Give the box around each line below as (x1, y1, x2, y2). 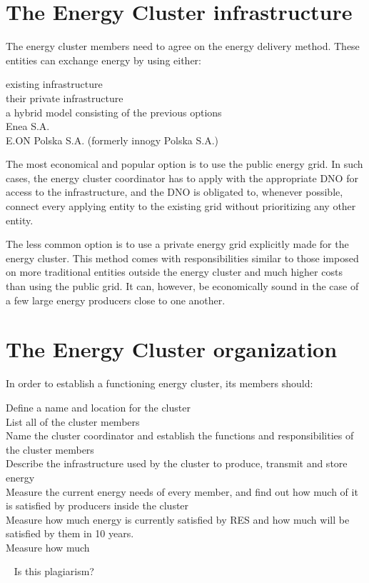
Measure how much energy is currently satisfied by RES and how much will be (6, 512, 350, 527)
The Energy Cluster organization (6, 334, 338, 364)
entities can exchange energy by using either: (6, 52, 201, 67)
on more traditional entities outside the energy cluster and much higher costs (6, 264, 343, 279)
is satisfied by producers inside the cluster (6, 498, 189, 513)
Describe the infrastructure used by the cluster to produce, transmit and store (6, 456, 348, 471)
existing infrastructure (6, 76, 103, 91)
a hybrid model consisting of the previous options (6, 104, 222, 119)
